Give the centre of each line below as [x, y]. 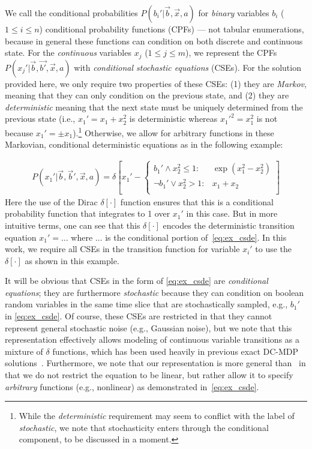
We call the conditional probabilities [71, 13]
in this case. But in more [232, 213]
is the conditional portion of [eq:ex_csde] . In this [196, 237]
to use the [274, 249]
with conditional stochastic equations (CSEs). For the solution [187, 67]
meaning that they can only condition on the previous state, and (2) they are [147, 95]
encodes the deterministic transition [229, 225]
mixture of [24, 351]
